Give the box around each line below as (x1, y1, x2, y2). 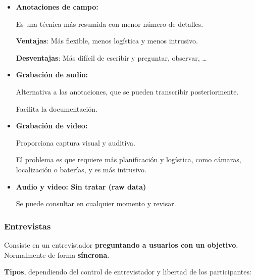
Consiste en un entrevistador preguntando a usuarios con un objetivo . (4, 239, 238, 250)
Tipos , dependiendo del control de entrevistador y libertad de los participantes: (4, 266, 251, 277)
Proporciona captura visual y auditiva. (16, 137, 135, 148)
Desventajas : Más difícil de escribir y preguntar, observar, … (16, 52, 207, 63)
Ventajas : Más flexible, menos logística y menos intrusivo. (16, 35, 198, 46)
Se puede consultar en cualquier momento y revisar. (16, 198, 176, 209)
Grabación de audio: (16, 69, 88, 80)
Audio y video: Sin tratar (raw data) (16, 181, 146, 192)
